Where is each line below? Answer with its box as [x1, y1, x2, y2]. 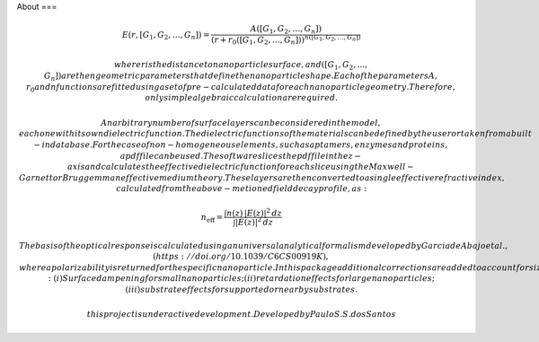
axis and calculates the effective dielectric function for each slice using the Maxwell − [67, 162, 414, 172]
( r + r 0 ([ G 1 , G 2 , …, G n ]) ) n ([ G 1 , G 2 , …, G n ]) [211, 32, 361, 47]
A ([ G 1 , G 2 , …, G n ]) [250, 23, 323, 36]
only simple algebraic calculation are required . [145, 92, 339, 103]
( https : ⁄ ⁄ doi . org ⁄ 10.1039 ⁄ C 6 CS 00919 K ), [153, 251, 329, 262]
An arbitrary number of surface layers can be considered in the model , [100, 118, 381, 127]
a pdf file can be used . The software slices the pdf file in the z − [119, 151, 362, 161]
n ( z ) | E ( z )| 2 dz [225, 206, 282, 218]
